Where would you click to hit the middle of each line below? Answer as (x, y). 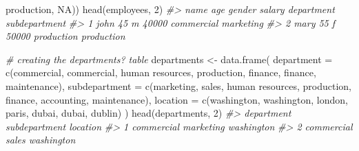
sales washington (41, 140)
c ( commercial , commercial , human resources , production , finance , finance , (161, 72)
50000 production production (65, 36)
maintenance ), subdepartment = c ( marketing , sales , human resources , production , (178, 85)
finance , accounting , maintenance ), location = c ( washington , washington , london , (177, 99)
